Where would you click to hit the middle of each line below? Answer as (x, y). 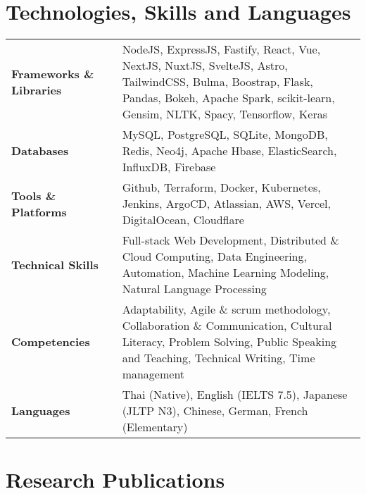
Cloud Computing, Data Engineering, (214, 257)
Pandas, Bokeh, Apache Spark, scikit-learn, (228, 98)
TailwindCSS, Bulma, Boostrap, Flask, (217, 82)
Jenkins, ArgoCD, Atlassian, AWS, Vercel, (227, 204)
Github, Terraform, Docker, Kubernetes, (221, 187)
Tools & (33, 195)
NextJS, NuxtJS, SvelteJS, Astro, (205, 66)
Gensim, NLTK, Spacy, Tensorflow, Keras (225, 114)
